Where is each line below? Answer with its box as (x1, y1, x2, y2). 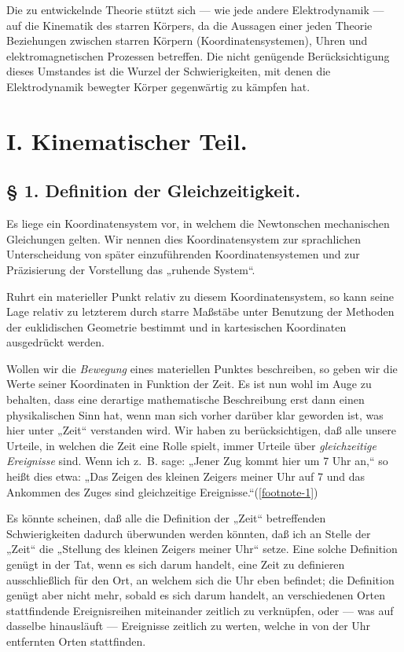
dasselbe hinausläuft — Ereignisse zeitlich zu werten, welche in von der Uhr (6, 617, 371, 634)
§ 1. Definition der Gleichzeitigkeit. (6, 178, 301, 203)
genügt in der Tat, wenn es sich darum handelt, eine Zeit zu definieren (6, 556, 345, 573)
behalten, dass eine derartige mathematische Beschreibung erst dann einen (6, 391, 365, 408)
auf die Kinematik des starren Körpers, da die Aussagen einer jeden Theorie (6, 16, 373, 33)
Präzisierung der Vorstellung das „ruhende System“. (6, 261, 255, 277)
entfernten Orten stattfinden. (6, 632, 146, 649)
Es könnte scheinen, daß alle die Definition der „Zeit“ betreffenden (6, 510, 326, 526)
